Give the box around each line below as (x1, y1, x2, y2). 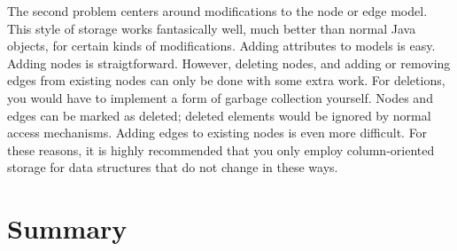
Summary (7, 210, 128, 247)
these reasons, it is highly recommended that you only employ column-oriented (7, 140, 435, 159)
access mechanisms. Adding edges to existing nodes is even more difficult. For (7, 123, 428, 142)
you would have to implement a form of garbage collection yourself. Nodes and (7, 88, 433, 106)
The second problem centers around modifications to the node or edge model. (7, 2, 428, 20)
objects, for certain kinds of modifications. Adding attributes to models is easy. (7, 36, 436, 55)
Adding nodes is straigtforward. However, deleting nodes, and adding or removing (7, 53, 451, 72)
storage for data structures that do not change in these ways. (7, 158, 338, 176)
